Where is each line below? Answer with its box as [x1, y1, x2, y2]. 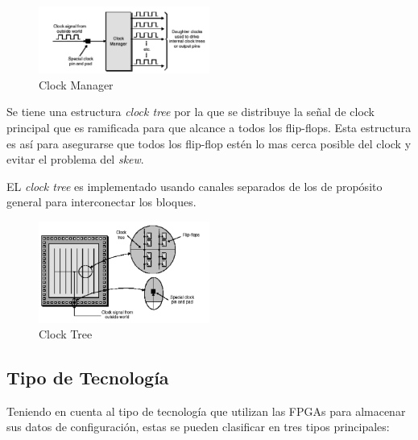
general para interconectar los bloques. [6, 193, 197, 210]
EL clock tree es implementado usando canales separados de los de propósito [6, 177, 383, 194]
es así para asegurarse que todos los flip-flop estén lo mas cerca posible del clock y [6, 135, 412, 152]
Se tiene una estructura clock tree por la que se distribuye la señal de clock [6, 103, 375, 120]
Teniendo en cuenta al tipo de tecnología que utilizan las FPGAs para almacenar [6, 402, 406, 419]
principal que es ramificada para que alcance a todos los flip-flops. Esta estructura [6, 119, 412, 135]
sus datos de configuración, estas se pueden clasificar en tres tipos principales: [6, 418, 390, 435]
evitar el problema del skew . [6, 151, 144, 168]
